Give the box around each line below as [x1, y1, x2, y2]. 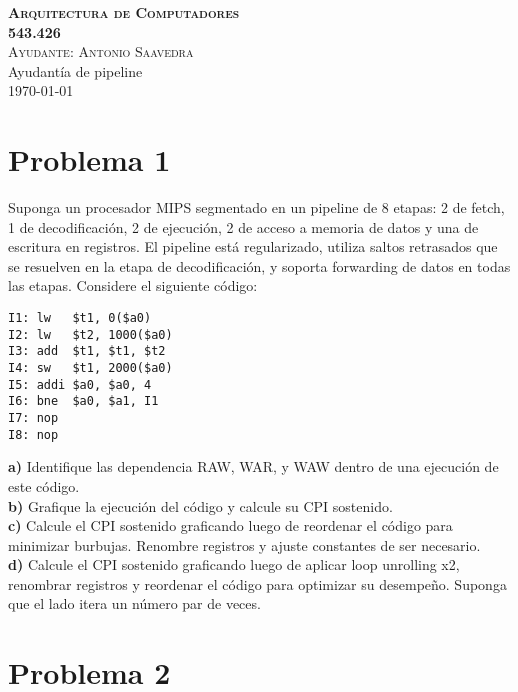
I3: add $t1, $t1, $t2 [8, 344, 166, 359]
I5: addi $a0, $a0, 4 [8, 377, 152, 392]
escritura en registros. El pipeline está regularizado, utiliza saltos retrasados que [8, 236, 498, 257]
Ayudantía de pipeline [8, 60, 143, 81]
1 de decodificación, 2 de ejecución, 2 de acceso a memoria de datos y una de [8, 216, 479, 237]
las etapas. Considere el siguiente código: [8, 275, 258, 296]
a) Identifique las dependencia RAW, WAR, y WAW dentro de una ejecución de [8, 456, 499, 477]
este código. [8, 475, 80, 496]
